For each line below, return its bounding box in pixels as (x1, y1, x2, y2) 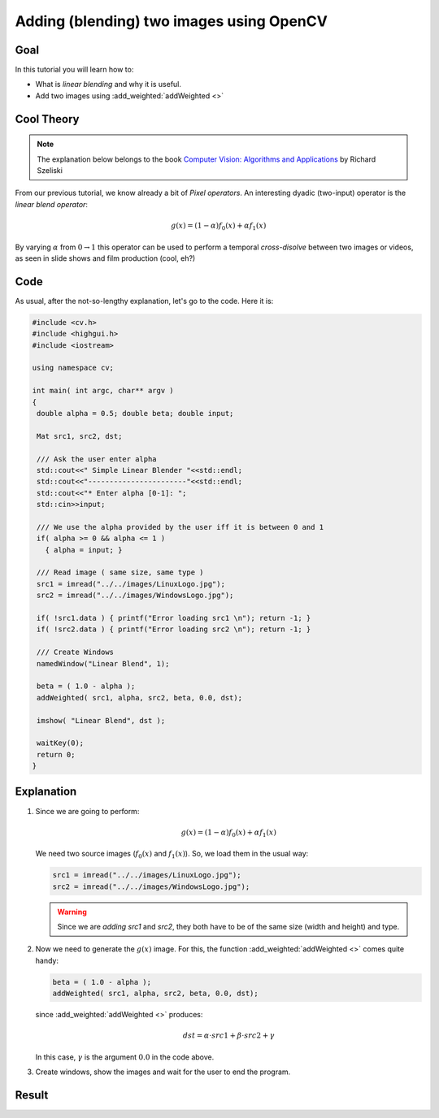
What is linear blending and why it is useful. (35, 80, 182, 89)
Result (15, 1088, 49, 1102)
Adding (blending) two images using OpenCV (15, 12, 328, 30)
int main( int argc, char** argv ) (32, 386, 174, 396)
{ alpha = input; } (45, 545, 123, 554)
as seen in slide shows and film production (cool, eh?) (15, 253, 196, 263)
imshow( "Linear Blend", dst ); (37, 716, 166, 725)
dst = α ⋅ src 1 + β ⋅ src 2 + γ (182, 1031, 276, 1040)
